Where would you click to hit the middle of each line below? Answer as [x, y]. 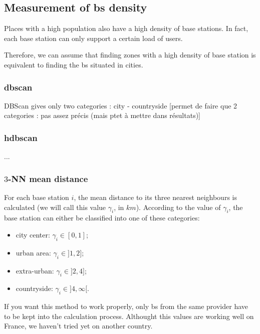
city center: [33, 234]
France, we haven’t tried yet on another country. [78, 326]
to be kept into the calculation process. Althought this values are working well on [129, 316]
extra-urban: [35, 270]
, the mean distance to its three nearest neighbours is [155, 197]
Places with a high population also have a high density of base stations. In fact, [126, 28]
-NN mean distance [48, 178]
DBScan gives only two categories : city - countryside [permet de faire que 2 [121, 105]
